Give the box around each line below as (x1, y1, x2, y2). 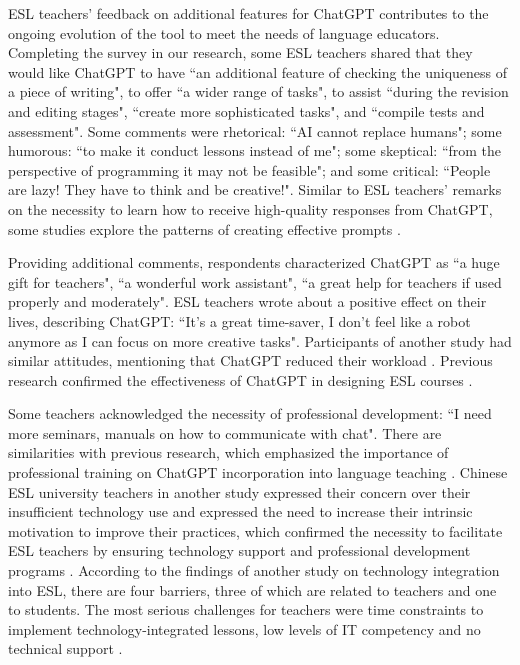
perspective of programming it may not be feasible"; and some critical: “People (8, 159, 491, 180)
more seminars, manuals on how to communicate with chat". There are (8, 422, 442, 443)
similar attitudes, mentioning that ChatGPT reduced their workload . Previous (8, 350, 493, 371)
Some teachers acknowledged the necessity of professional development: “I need (8, 403, 492, 424)
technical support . (8, 638, 123, 659)
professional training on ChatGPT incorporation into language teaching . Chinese (8, 462, 508, 483)
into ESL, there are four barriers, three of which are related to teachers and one (8, 579, 497, 600)
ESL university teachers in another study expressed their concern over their (8, 481, 471, 502)
